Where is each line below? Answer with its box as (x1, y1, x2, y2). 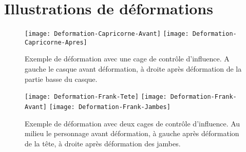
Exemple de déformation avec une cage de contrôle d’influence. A (25, 53, 230, 64)
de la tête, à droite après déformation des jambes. (25, 138, 181, 148)
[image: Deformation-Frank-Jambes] (49, 103, 171, 111)
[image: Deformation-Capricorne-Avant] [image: (25, 30, 189, 38)
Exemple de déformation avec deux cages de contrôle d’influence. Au (25, 118, 240, 128)
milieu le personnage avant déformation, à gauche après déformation (25, 128, 239, 139)
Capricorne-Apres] (25, 38, 87, 46)
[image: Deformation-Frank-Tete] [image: (25, 93, 167, 101)
